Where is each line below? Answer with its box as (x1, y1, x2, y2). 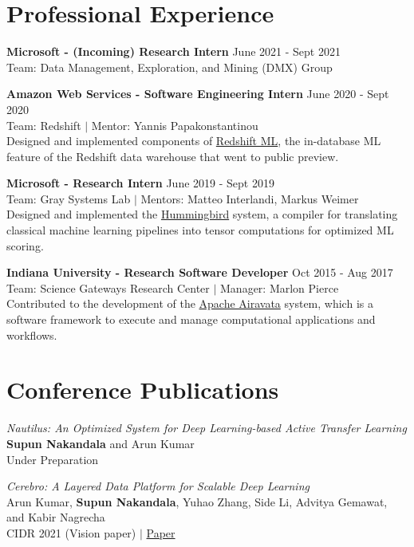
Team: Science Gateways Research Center (6, 279, 210, 296)
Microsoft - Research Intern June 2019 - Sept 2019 (6, 175, 274, 191)
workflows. (6, 326, 57, 343)
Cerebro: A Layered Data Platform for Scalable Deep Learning (6, 478, 310, 494)
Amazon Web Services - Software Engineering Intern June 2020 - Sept (6, 85, 389, 102)
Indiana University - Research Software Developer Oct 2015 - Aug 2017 (6, 264, 393, 281)
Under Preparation (6, 451, 99, 467)
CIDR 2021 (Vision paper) (6, 524, 136, 541)
